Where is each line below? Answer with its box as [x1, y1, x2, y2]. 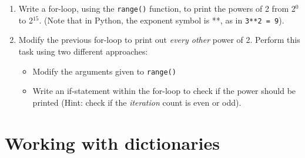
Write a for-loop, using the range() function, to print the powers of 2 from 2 [18, 2, 296, 14]
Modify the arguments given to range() [32, 65, 176, 77]
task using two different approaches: [18, 45, 148, 57]
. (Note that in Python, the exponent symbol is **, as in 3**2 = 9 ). [39, 14, 284, 26]
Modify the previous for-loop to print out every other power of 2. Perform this [18, 33, 300, 46]
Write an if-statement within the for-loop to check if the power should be [32, 85, 296, 97]
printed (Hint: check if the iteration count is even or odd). [32, 96, 242, 108]
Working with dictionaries [5, 130, 220, 154]
